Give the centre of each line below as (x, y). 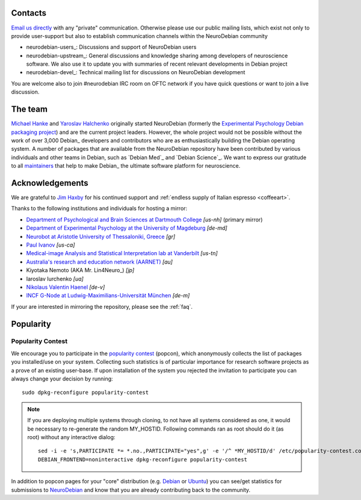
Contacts (29, 13)
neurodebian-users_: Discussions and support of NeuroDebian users (111, 47)
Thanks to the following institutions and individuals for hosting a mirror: (99, 209)
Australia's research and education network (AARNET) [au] (99, 262)
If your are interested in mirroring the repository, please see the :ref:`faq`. (102, 306)
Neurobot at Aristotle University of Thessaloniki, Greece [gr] (101, 236)
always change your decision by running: (62, 379)
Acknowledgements (50, 183)
